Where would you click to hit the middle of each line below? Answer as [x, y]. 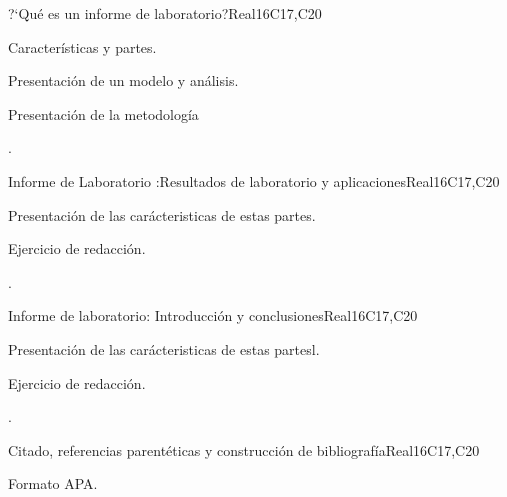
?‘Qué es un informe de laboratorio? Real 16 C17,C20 [165, 13]
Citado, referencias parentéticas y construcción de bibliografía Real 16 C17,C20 [244, 449]
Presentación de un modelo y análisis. [123, 80]
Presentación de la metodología [103, 113]
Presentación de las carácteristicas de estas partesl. [164, 348]
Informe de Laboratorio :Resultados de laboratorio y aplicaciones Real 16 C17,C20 [254, 180]
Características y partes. [82, 46]
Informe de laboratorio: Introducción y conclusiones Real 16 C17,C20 [213, 315]
